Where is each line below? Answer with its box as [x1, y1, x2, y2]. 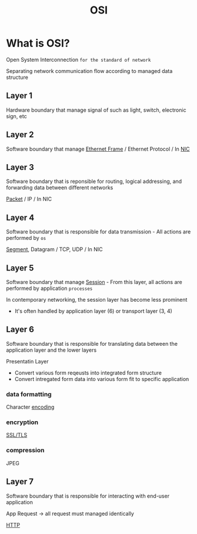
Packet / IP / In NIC [6, 195, 52, 203]
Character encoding [6, 403, 55, 410]
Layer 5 [6, 263, 34, 273]
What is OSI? [6, 36, 70, 50]
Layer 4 [6, 212, 35, 222]
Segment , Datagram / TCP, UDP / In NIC [6, 246, 103, 253]
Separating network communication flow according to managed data [6, 67, 173, 74]
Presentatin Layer [6, 358, 49, 365]
